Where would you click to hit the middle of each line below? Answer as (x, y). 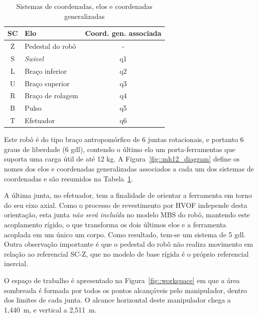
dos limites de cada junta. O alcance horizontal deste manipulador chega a (118, 300)
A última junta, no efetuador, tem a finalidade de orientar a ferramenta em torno (128, 195)
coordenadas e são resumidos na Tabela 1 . (68, 178)
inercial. (16, 263)
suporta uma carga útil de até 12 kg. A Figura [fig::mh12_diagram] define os (122, 159)
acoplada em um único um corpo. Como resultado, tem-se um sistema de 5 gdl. (125, 234)
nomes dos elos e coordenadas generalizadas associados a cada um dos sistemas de (129, 168)
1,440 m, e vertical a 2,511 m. (50, 309)
